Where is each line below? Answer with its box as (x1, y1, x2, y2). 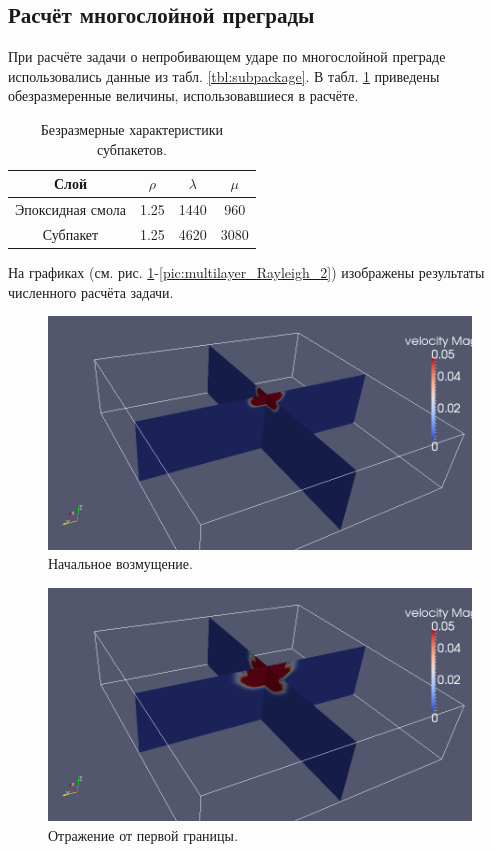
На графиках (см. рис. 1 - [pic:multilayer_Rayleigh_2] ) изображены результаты (8, 261, 485, 282)
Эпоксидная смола (15, 199, 126, 220)
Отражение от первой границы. (48, 824, 238, 845)
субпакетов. (97, 138, 167, 159)
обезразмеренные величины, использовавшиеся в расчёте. (8, 85, 359, 106)
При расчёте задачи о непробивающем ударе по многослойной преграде (8, 46, 446, 67)
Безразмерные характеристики (40, 118, 223, 139)
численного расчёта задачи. (8, 281, 174, 302)
